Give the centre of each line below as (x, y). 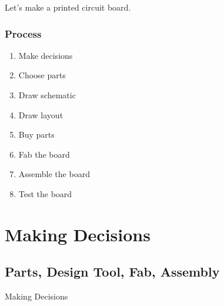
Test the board (45, 193)
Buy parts (36, 134)
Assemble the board (54, 174)
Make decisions (46, 55)
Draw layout (41, 114)
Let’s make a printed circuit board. (68, 7)
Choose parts (42, 75)
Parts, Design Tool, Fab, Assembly (112, 272)
